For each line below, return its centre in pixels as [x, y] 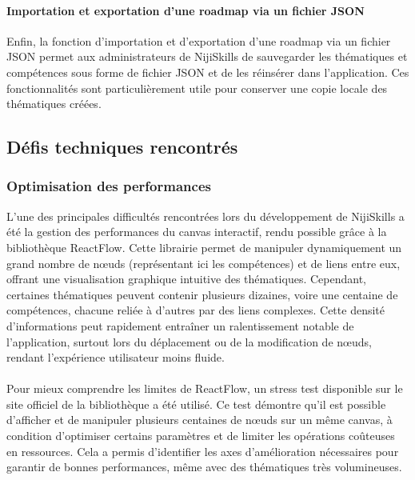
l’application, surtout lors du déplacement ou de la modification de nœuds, [189, 341]
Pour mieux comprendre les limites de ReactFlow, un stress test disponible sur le [205, 388]
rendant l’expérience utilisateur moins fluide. [116, 357]
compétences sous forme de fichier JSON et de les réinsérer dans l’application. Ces [208, 72]
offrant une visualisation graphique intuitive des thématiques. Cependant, [186, 279]
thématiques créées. [54, 104]
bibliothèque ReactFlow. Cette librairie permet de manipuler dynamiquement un [204, 247]
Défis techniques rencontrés [122, 147]
